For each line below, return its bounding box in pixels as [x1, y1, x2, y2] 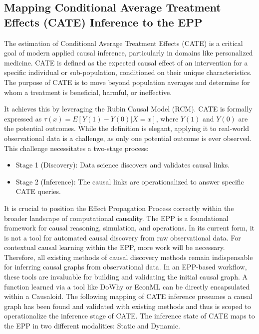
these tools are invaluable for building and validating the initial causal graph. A [4, 271, 248, 282]
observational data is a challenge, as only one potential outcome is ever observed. [4, 132, 252, 143]
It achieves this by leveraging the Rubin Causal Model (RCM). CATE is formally [4, 103, 253, 114]
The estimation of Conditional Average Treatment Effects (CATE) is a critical [4, 37, 243, 48]
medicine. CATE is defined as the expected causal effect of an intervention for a [4, 57, 248, 67]
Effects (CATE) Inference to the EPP [4, 14, 203, 29]
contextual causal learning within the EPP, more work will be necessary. [4, 242, 225, 252]
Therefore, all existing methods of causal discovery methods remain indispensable [4, 251, 253, 262]
